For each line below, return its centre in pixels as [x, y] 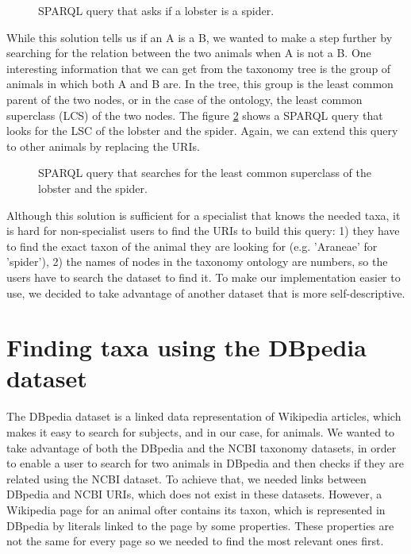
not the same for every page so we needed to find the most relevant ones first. [195, 541]
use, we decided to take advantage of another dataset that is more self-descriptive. [206, 292]
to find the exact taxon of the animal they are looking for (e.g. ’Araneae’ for [192, 246]
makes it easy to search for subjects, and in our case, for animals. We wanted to [201, 432]
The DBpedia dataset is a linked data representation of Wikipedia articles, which [204, 416]
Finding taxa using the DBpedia [186, 347]
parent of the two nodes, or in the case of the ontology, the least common [184, 99]
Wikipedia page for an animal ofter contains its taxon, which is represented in [196, 509]
